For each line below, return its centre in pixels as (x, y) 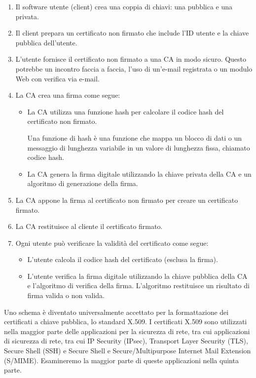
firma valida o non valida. (66, 295)
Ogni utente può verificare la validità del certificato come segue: (112, 243)
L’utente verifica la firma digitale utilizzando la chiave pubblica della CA (137, 276)
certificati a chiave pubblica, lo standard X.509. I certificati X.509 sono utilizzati (126, 321)
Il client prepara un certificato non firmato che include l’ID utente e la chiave (132, 33)
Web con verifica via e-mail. (57, 78)
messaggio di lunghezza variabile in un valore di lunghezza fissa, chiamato (139, 147)
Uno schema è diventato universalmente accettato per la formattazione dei (116, 312)
